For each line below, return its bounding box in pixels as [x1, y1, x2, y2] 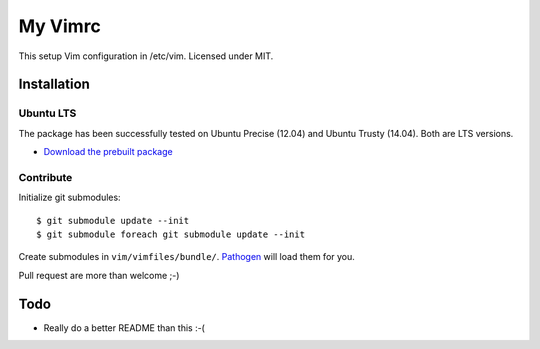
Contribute [18, 170, 73, 184]
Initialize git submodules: [18, 191, 121, 204]
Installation [18, 76, 90, 93]
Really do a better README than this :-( [43, 321, 205, 334]
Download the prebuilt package [43, 146, 174, 158]
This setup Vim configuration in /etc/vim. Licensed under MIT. [18, 50, 274, 62]
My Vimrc [18, 15, 102, 37]
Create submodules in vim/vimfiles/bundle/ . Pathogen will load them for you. [18, 251, 355, 263]
